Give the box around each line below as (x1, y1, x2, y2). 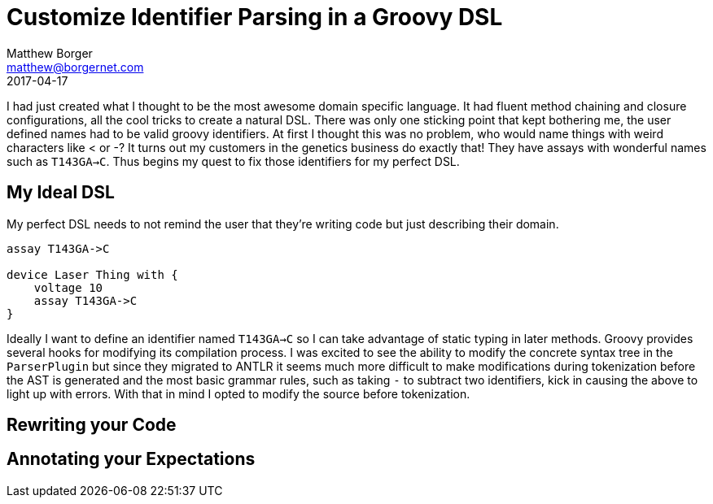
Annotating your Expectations (7, 449, 256, 470)
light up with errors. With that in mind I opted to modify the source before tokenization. (7, 386, 470, 401)
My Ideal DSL (7, 182, 115, 203)
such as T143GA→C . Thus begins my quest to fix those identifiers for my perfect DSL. (7, 154, 460, 168)
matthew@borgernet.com (7, 59, 144, 74)
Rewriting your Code (7, 415, 177, 436)
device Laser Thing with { (7, 267, 178, 281)
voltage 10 (33, 280, 103, 294)
